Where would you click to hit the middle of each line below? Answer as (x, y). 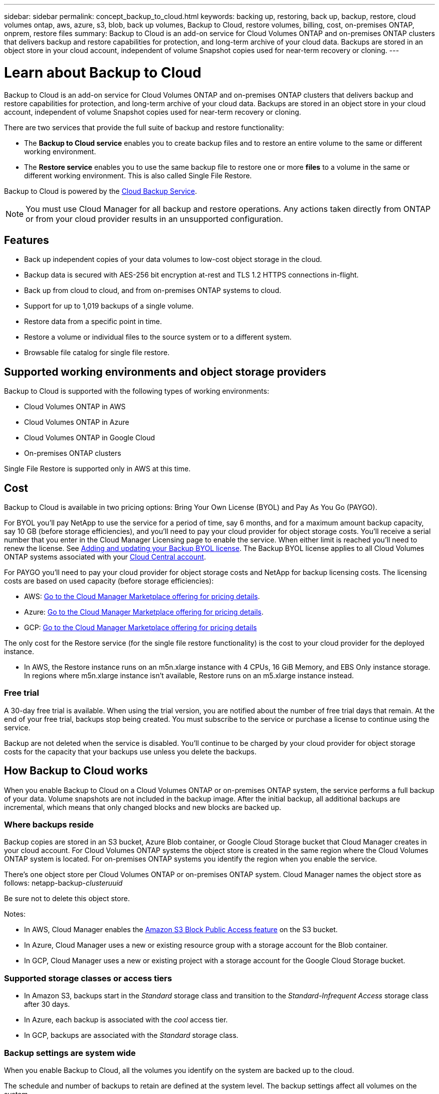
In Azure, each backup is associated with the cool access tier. (126, 1020)
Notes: (15, 914)
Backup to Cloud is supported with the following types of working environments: (137, 391)
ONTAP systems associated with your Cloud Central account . (105, 557)
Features (27, 240)
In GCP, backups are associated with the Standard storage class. (131, 1035)
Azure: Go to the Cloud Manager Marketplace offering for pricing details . (144, 612)
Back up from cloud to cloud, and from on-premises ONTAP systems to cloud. (153, 291)
